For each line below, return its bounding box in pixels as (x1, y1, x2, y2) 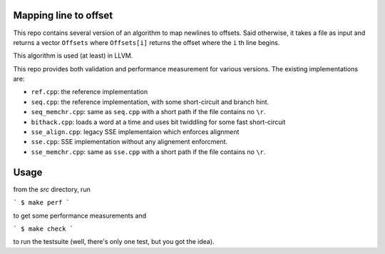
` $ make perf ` (13, 198, 71, 207)
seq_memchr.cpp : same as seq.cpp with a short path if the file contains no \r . (31, 108, 266, 116)
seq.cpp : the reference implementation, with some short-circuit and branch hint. (31, 97, 269, 106)
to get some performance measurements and (13, 211, 147, 220)
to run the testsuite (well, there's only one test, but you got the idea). (13, 238, 215, 246)
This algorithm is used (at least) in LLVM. (13, 51, 133, 60)
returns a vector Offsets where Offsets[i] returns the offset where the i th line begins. (13, 38, 280, 46)
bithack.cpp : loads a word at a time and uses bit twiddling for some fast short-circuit (31, 118, 286, 126)
